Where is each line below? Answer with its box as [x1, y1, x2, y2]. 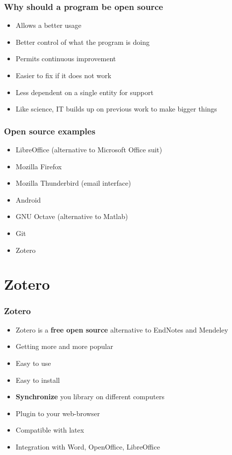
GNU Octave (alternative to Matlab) [15, 211, 128, 222]
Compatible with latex [15, 425, 84, 435]
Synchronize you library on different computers [15, 391, 164, 402]
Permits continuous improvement [15, 53, 116, 64]
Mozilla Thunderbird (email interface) [15, 178, 131, 188]
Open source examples [4, 124, 95, 137]
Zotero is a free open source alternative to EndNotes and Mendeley [15, 324, 229, 335]
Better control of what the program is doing [15, 36, 150, 47]
